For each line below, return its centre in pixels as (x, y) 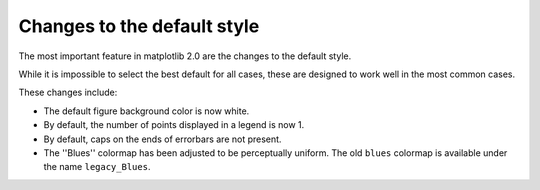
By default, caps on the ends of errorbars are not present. (162, 139)
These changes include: (68, 92)
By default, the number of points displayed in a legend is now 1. (174, 125)
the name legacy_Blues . (97, 167)
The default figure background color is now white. (146, 111)
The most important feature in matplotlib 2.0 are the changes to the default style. (185, 56)
